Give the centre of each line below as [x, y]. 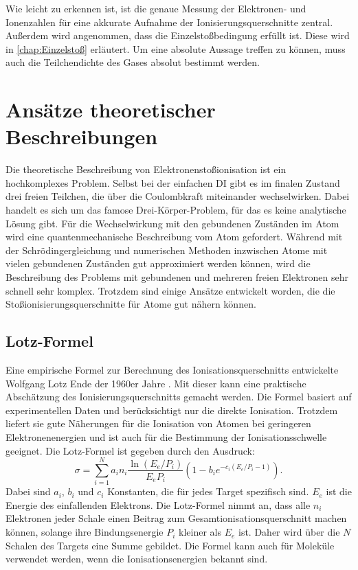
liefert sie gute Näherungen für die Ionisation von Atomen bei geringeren [158, 423]
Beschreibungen [82, 136]
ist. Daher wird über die [289, 532]
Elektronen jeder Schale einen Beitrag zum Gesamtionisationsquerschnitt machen [176, 518]
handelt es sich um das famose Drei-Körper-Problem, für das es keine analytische [176, 210]
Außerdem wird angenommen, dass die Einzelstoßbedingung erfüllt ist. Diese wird [178, 35]
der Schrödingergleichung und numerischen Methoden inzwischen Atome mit [167, 250]
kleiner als [200, 532]
